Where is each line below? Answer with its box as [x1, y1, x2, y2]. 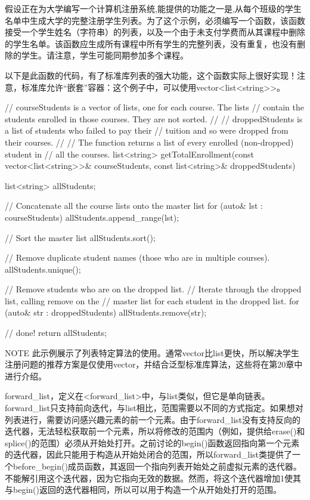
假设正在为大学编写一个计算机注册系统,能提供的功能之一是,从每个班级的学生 [5, 2, 302, 14]
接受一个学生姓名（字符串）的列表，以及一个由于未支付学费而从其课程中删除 [5, 26, 305, 38]
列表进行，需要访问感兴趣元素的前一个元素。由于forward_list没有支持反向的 [5, 413, 301, 425]
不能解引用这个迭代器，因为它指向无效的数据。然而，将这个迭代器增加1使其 [5, 471, 301, 484]
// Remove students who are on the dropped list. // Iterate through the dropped [5, 283, 302, 295]
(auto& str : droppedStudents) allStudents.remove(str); [5, 306, 207, 319]
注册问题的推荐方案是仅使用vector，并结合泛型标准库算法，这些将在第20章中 [5, 358, 303, 371]
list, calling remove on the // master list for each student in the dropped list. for [5, 294, 299, 307]
